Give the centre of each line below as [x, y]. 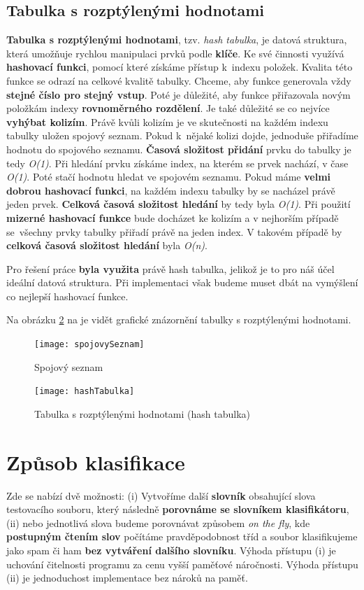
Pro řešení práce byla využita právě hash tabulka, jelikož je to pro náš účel [170, 268]
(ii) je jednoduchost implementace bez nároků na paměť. [127, 578]
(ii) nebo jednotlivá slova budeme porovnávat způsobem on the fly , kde [158, 522]
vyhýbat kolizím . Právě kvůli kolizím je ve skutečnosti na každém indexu [167, 121]
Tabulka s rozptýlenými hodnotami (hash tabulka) [143, 413]
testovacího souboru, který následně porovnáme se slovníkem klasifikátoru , [178, 509]
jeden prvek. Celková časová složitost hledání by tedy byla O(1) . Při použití [179, 204]
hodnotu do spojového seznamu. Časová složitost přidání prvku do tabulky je [179, 149]
